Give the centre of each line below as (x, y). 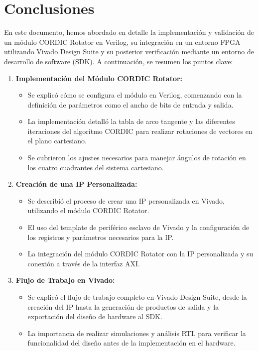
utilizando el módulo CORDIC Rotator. (88, 210)
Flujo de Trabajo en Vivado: (65, 280)
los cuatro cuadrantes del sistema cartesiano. (96, 167)
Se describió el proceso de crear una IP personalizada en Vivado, (126, 200)
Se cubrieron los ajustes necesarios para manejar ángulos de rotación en (137, 158)
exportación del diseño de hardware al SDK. (95, 316)
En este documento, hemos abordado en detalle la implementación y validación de (129, 32)
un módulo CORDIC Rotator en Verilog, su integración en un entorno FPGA (122, 42)
